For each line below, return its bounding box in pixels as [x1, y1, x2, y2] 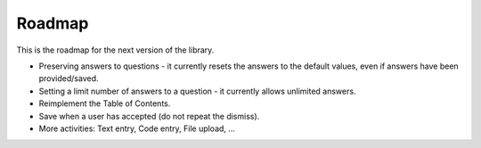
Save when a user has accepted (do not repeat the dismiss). [38, 111, 260, 121]
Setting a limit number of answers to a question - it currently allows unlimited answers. [38, 86, 356, 96]
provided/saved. [38, 73, 99, 84]
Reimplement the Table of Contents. [38, 98, 171, 109]
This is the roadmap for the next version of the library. [16, 45, 215, 55]
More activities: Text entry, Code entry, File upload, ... [38, 123, 236, 134]
